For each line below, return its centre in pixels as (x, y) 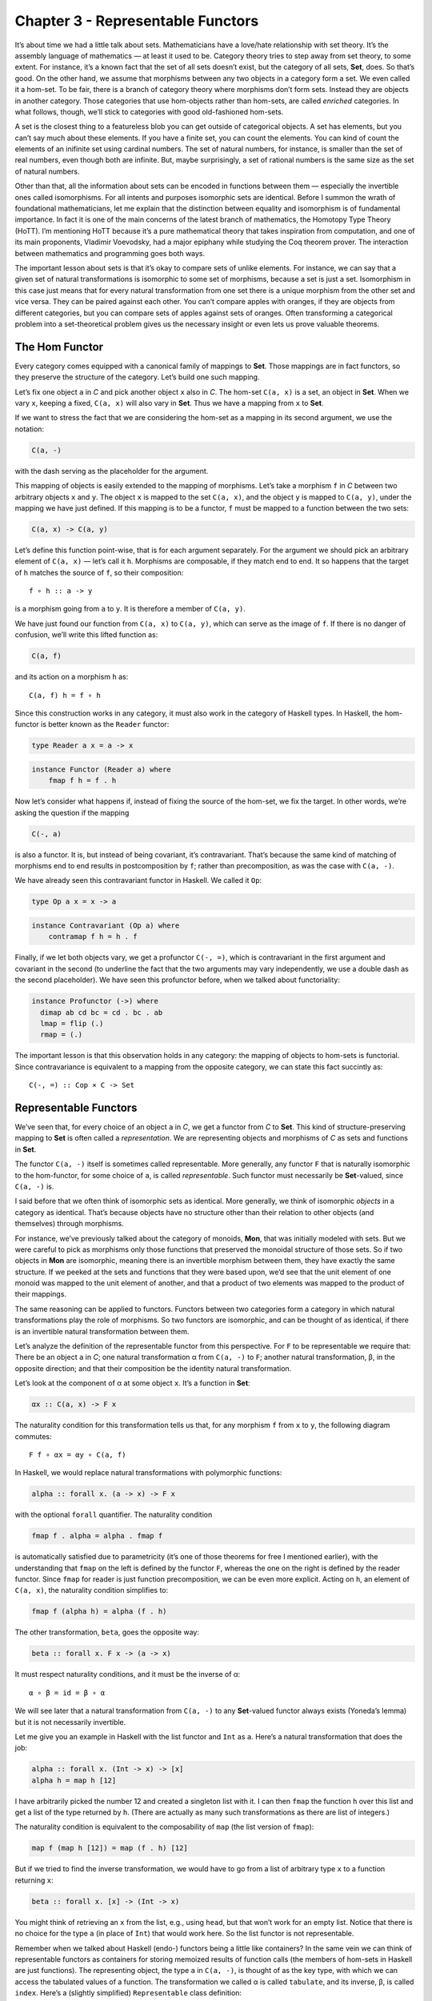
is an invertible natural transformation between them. (102, 1331)
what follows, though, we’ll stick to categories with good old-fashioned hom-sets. (149, 111)
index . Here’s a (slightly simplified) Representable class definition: (128, 1993)
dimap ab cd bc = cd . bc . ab (102, 1012)
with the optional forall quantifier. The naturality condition (114, 1515)
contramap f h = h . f (93, 937)
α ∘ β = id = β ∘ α (67, 1692)
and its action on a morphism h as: (72, 677)
